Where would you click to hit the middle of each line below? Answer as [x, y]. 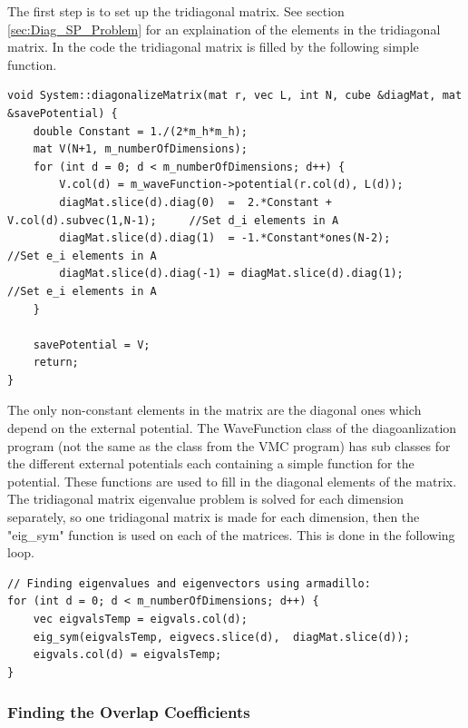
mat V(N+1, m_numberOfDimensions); [140, 149]
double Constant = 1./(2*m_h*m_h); [140, 131]
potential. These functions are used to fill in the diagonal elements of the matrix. [232, 481]
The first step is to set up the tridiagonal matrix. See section [176, 11]
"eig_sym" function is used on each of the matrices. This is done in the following [231, 534]
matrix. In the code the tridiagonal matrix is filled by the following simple [213, 47]
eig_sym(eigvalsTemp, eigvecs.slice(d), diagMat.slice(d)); [221, 637]
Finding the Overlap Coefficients [129, 712]
